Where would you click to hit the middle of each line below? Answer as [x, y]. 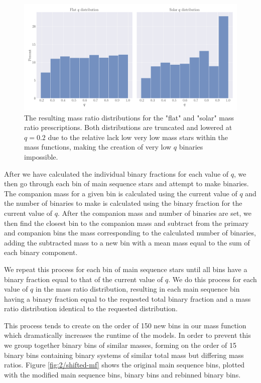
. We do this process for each [213, 279]
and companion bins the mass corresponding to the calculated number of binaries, [130, 233]
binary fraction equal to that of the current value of [84, 279]
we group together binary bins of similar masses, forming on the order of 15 [120, 345]
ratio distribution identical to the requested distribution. [91, 308]
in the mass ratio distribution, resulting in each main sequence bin [138, 289]
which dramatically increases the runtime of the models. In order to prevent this [127, 335]
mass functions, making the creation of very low [98, 147]
